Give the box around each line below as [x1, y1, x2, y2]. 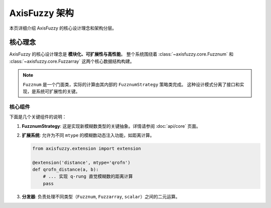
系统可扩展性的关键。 [36, 88, 80, 95]
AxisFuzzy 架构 [9, 8, 74, 19]
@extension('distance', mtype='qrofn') [32, 159, 130, 165]
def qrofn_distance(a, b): [32, 167, 99, 172]
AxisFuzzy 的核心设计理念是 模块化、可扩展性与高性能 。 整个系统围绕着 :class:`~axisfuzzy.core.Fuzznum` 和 [9, 51, 234, 57]
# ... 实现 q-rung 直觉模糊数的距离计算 [43, 173, 133, 179]
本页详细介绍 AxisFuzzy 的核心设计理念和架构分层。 [9, 25, 117, 31]
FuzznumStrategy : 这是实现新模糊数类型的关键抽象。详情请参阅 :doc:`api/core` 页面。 [22, 123, 201, 129]
